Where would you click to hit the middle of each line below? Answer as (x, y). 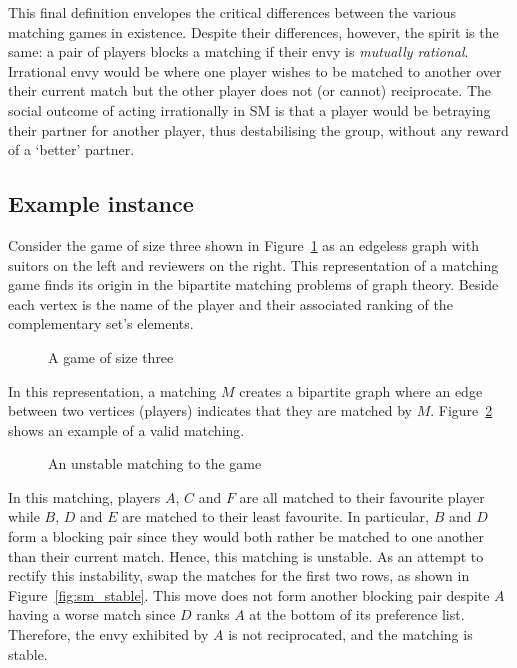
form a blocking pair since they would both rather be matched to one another (246, 536)
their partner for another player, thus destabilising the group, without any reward (258, 129)
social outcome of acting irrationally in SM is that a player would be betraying (249, 109)
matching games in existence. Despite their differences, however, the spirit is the (253, 31)
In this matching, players (84, 496)
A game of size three (111, 356)
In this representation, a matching (112, 390)
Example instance (101, 203)
